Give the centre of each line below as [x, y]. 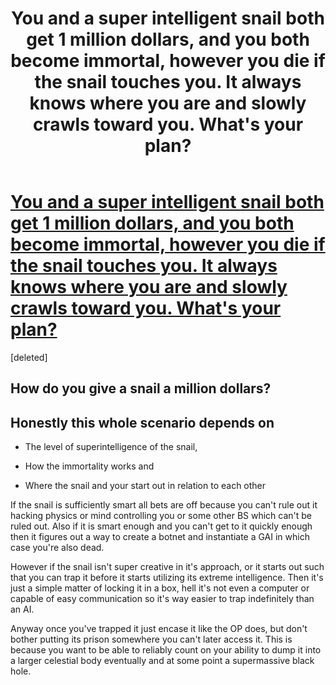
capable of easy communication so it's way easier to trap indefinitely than [162, 599]
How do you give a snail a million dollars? [141, 388]
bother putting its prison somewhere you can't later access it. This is [151, 639]
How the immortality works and [89, 466]
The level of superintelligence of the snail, [111, 447]
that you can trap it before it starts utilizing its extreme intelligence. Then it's [167, 578]
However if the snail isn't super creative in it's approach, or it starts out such [167, 567]
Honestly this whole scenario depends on [142, 422]
